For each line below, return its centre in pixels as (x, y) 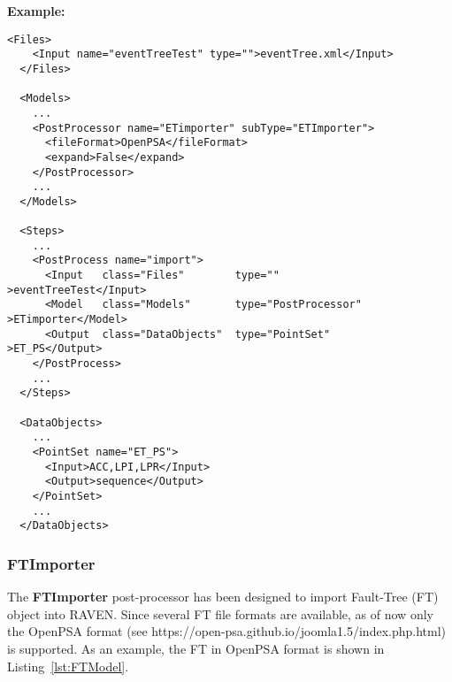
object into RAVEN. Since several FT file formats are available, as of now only (220, 613)
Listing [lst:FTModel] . (68, 666)
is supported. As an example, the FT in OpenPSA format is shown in (196, 648)
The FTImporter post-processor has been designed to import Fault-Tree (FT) (223, 597)
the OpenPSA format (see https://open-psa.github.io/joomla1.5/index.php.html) (227, 631)
